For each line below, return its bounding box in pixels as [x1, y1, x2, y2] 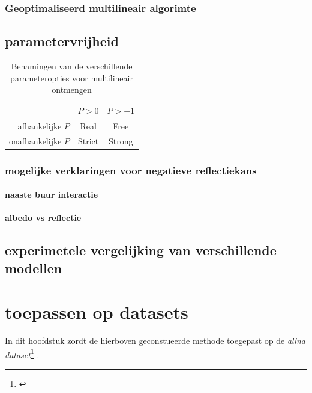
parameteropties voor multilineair [10, 71, 133, 84]
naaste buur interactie [5, 188, 98, 201]
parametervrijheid [5, 32, 119, 50]
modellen [5, 258, 62, 277]
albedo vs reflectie [5, 211, 82, 224]
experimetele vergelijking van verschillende [5, 241, 277, 259]
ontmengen [52, 83, 92, 96]
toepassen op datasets [5, 300, 188, 324]
